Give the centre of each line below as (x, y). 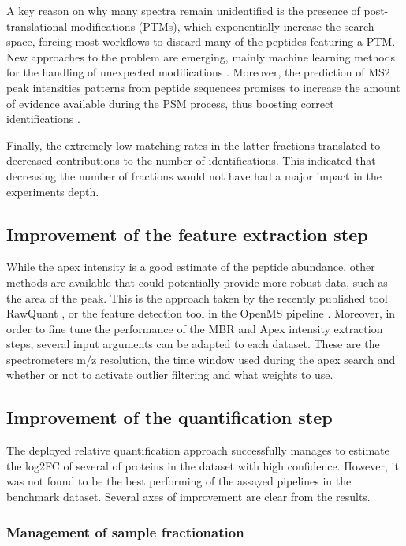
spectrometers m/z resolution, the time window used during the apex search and (201, 359)
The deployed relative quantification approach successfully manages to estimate (198, 450)
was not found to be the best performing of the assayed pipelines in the (179, 481)
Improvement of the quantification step (169, 417)
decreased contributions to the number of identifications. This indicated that (191, 160)
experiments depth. (53, 191)
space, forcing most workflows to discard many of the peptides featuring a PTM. (201, 41)
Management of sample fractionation (125, 531)
